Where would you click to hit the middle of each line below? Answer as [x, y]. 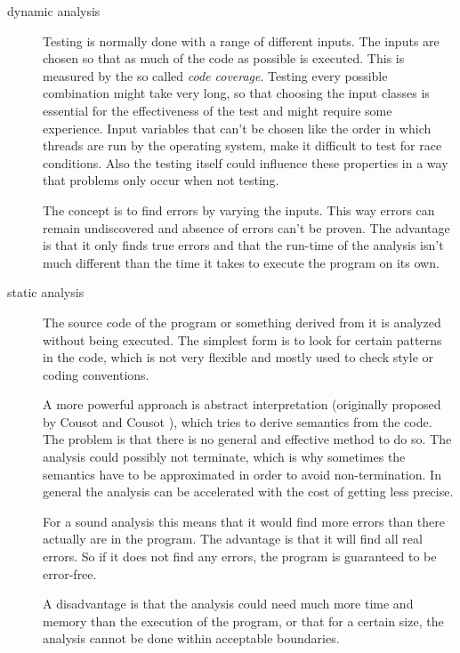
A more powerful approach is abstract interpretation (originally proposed [242, 404]
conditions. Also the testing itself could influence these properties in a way [246, 162]
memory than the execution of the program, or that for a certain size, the [243, 621]
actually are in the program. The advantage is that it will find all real [233, 539]
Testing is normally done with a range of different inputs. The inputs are [241, 40]
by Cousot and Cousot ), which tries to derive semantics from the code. [238, 421]
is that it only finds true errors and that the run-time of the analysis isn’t [243, 245]
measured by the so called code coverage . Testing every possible [215, 75]
